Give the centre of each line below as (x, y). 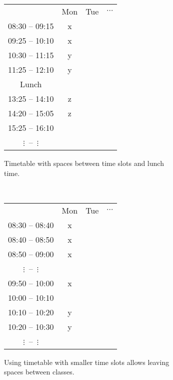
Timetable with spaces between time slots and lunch (84, 163)
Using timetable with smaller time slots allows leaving (87, 362)
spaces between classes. (39, 372)
